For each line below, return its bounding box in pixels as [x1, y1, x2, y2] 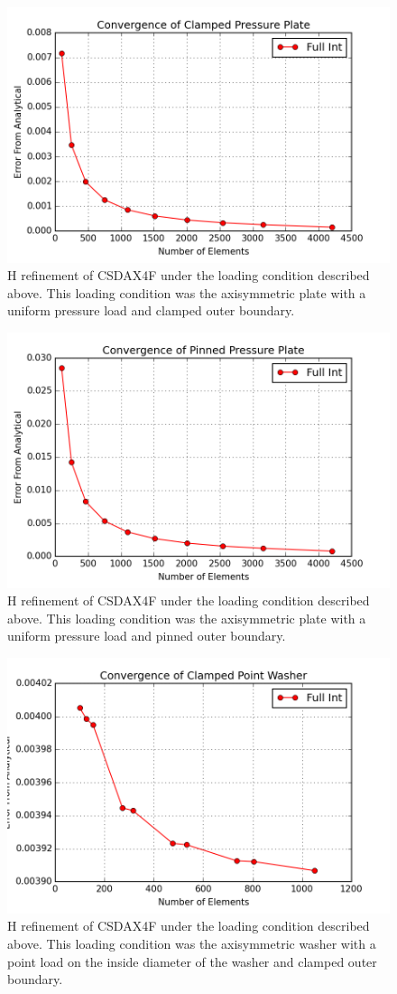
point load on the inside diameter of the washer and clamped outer [7, 952, 377, 971]
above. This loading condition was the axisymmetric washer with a [7, 933, 376, 952]
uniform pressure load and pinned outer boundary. [7, 626, 286, 645]
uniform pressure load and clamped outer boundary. [7, 301, 295, 320]
